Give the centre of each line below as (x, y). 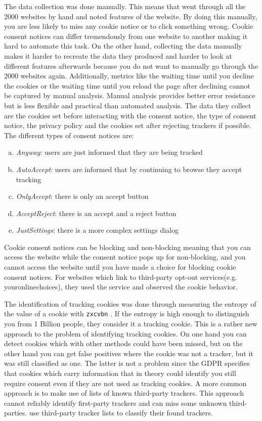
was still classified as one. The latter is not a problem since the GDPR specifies (127, 363)
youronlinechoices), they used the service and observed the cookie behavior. (121, 287)
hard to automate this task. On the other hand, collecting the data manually (123, 46)
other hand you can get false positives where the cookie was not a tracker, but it (129, 353)
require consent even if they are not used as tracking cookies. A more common (125, 383)
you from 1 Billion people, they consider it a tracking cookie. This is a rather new (131, 324)
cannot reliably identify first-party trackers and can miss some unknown (116, 403)
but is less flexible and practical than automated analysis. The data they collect (128, 105)
